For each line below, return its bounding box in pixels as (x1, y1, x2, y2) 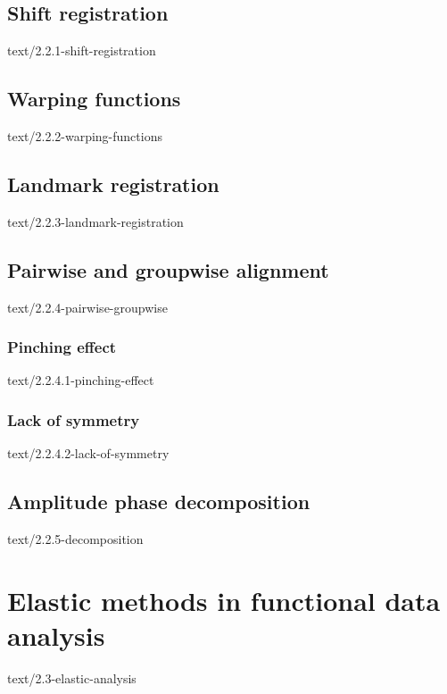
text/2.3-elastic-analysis (7, 668, 137, 687)
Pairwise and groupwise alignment (7, 255, 329, 283)
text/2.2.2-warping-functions (7, 127, 162, 145)
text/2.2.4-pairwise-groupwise (7, 297, 168, 316)
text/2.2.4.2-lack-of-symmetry (7, 444, 170, 463)
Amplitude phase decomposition (7, 488, 310, 515)
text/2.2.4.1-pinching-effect (7, 371, 154, 389)
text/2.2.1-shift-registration (7, 41, 156, 60)
